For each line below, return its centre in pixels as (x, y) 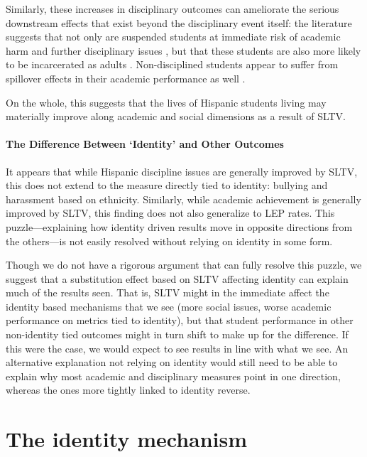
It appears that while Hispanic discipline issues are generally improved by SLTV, (182, 171)
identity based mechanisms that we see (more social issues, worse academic (169, 306)
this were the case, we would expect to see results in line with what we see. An (177, 348)
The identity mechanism (127, 439)
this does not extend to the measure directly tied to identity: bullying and (167, 185)
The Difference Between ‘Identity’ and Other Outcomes (145, 144)
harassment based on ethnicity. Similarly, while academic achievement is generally (183, 199)
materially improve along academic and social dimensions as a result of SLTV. (176, 116)
